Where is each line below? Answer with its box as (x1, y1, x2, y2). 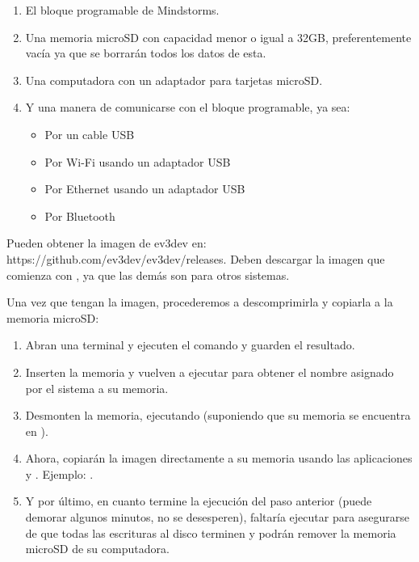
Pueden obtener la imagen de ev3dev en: (6, 235, 207, 251)
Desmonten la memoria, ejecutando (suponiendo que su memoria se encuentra (25, 407, 411, 424)
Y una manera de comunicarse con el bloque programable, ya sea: (25, 99, 350, 116)
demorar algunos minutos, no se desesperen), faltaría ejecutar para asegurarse (25, 509, 410, 526)
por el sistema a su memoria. (25, 379, 169, 396)
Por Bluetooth (44, 207, 115, 224)
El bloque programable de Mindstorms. (25, 2, 220, 18)
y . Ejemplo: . (25, 465, 94, 482)
